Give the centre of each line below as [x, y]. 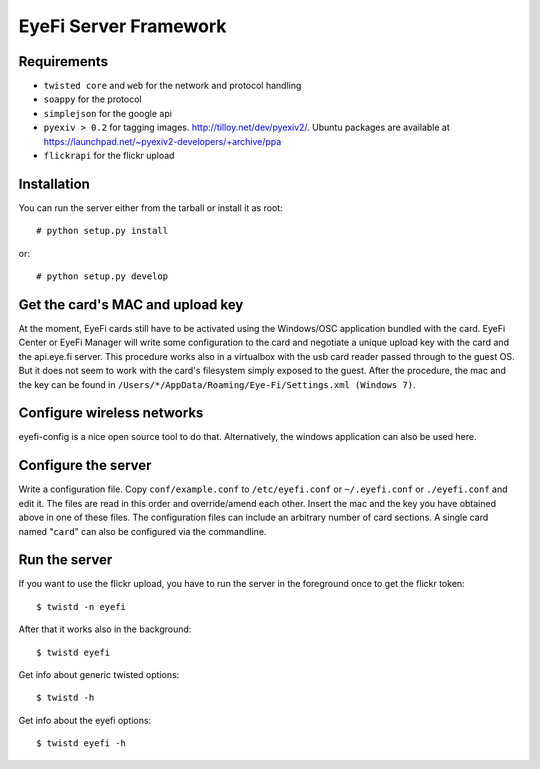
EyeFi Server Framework [122, 26]
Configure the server [85, 465]
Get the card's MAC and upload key [131, 304]
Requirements [63, 61]
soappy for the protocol [92, 99]
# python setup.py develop [102, 276]
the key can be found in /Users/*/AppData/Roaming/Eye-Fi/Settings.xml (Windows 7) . [217, 384]
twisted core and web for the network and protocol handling [172, 86]
